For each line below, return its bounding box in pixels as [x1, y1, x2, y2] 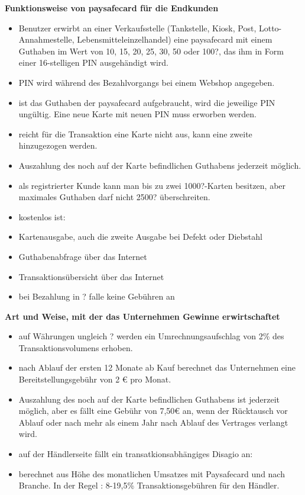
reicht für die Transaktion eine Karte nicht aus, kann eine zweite [18, 127, 252, 140]
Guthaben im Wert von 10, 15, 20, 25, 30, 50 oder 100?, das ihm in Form [18, 44, 284, 57]
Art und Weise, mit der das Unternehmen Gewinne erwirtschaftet [5, 310, 280, 322]
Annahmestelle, [18, 33, 74, 46]
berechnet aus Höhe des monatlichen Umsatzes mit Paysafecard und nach [18, 467, 285, 480]
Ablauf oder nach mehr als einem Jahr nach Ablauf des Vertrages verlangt [18, 416, 288, 428]
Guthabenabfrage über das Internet [18, 250, 147, 262]
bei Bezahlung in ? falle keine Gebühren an [18, 290, 175, 303]
